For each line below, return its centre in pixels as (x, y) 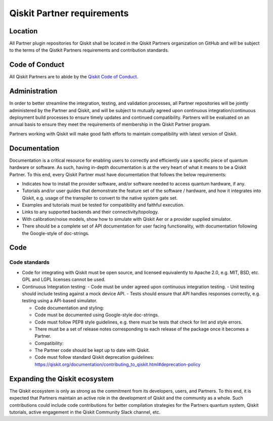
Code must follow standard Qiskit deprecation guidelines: (94, 357)
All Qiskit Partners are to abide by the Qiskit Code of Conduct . (74, 77)
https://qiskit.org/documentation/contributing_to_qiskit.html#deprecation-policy (118, 364)
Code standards (30, 262)
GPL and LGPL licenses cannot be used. (64, 279)
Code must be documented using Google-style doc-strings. (97, 315)
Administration (33, 91)
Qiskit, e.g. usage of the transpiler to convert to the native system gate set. (100, 198)
